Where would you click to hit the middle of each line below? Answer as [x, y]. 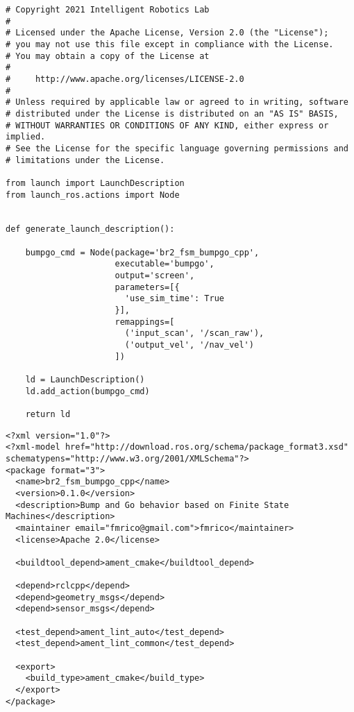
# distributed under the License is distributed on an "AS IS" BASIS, [172, 113]
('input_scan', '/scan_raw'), [194, 333]
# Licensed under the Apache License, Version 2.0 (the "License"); [167, 33]
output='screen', [155, 276]
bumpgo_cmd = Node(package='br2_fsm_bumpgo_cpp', [142, 252]
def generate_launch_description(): [90, 229]
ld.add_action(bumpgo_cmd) [87, 391]
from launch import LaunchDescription [95, 183]
